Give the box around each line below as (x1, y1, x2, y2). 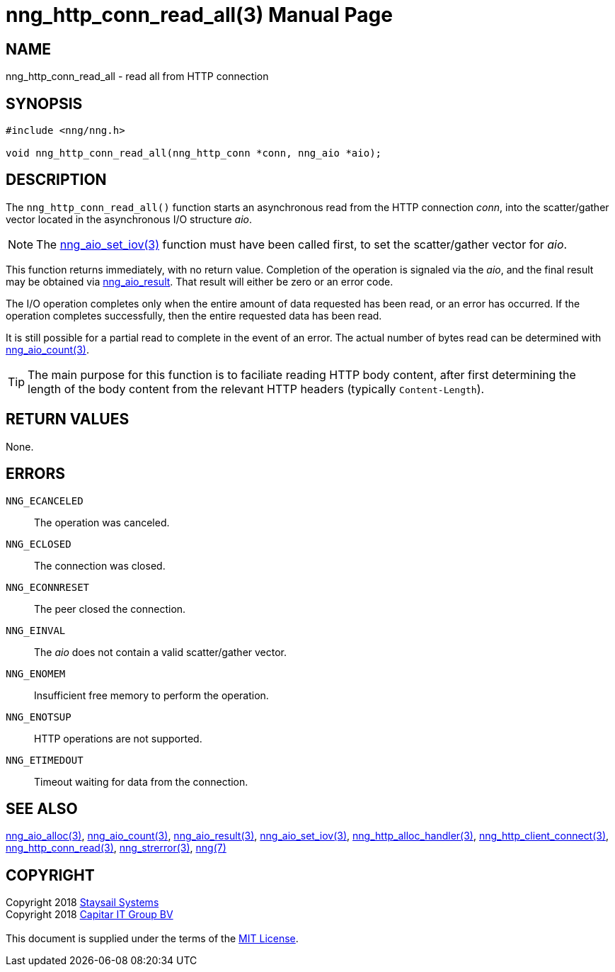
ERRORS (6, 465, 66, 483)
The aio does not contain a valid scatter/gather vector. (34, 645, 287, 658)
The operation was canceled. (34, 516, 170, 529)
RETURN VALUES (6, 410, 130, 429)
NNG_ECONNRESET (6, 581, 90, 593)
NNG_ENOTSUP (6, 711, 71, 723)
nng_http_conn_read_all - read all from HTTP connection (6, 70, 269, 83)
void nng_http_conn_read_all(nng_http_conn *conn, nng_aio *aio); (6, 147, 382, 159)
